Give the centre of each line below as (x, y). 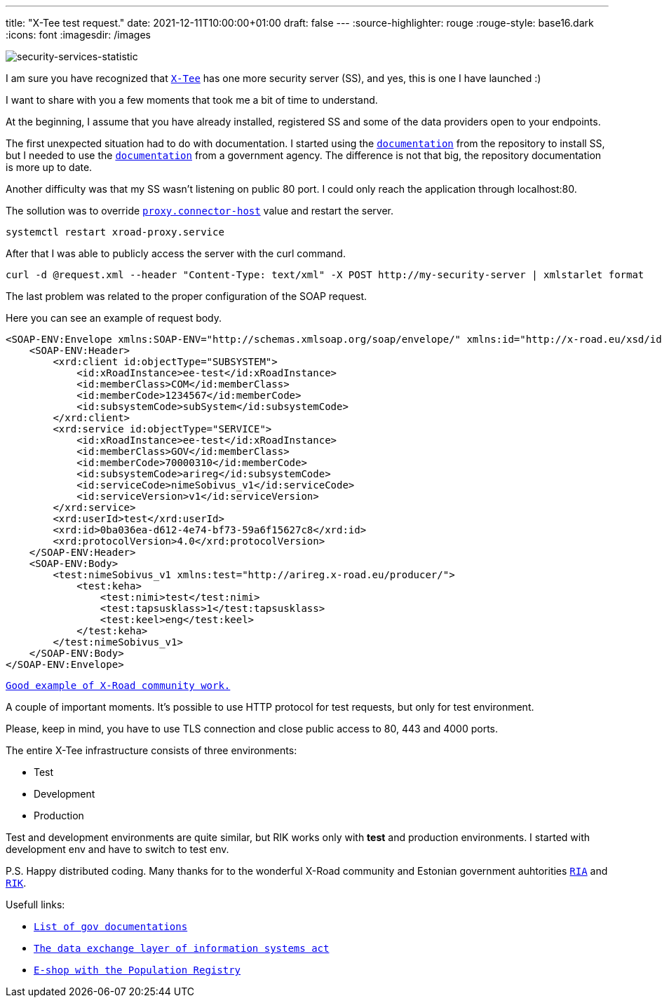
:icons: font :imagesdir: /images (78, 35)
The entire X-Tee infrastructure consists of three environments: (151, 750)
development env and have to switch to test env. (117, 849)
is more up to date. (49, 167)
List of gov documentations (111, 927)
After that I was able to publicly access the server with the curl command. (176, 253)
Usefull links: (35, 905)
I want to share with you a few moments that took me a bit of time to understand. (192, 100)
